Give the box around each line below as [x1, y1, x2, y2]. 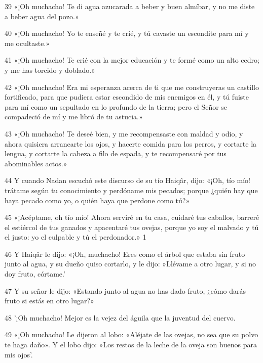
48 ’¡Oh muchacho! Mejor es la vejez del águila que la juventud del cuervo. [5, 312, 236, 323]
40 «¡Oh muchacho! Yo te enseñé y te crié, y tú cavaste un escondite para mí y [5, 28, 249, 38]
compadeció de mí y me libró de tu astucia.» [5, 111, 143, 122]
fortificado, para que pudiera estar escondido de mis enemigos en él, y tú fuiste [5, 92, 249, 102]
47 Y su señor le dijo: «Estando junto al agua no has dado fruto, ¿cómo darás [5, 285, 246, 296]
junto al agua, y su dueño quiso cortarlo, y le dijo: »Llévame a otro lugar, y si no [5, 258, 256, 269]
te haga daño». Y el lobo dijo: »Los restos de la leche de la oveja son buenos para [5, 339, 257, 350]
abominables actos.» [5, 158, 67, 168]
